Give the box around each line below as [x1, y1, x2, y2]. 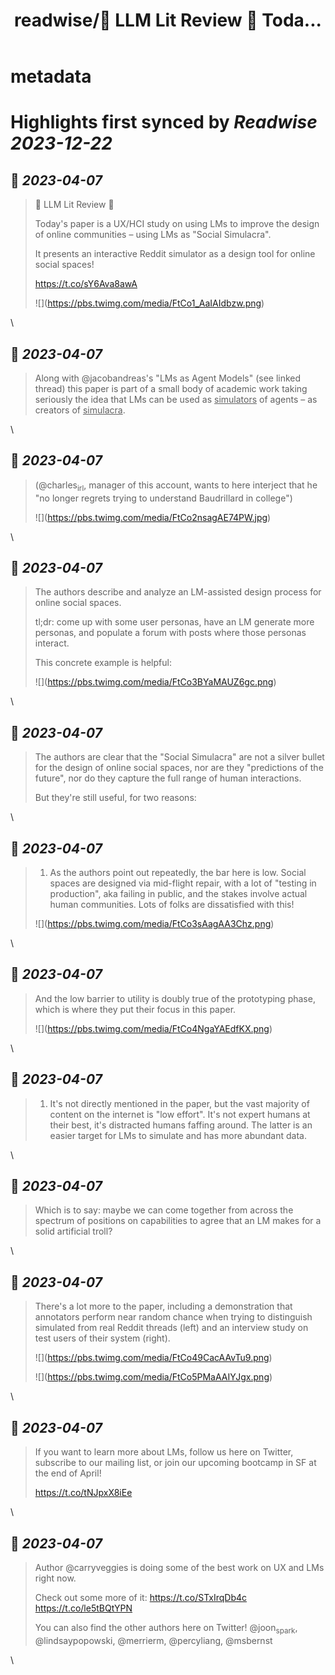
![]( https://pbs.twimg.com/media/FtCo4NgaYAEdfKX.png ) [34, 1022, 273, 1034]
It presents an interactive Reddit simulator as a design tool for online [34, 248, 316, 260]
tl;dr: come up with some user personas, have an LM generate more [34, 616, 315, 628]
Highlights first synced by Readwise [10, 111, 318, 134]
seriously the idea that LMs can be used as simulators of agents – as [34, 394, 318, 405]
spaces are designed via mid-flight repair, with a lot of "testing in [49, 877, 317, 889]
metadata [10, 65, 92, 88]
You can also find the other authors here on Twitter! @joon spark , [34, 1621, 298, 1636]
